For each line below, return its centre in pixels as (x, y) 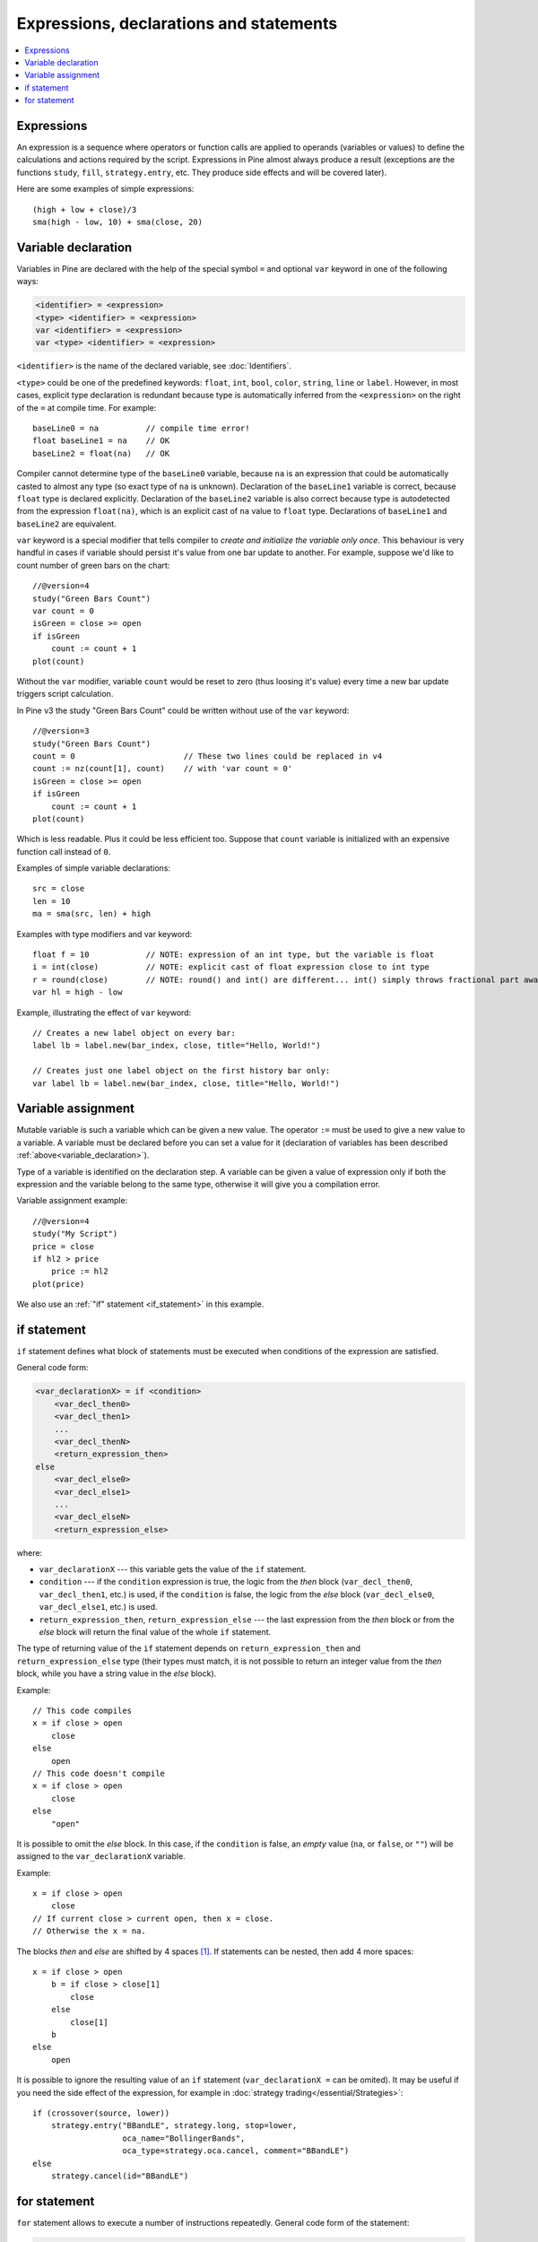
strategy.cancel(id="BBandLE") (120, 2176)
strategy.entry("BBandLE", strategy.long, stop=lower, (174, 2126)
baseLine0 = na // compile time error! (141, 428)
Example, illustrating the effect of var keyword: (104, 1012)
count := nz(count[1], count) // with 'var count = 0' (163, 769)
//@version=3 (61, 731)
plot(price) (59, 1284)
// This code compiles (82, 1711)
